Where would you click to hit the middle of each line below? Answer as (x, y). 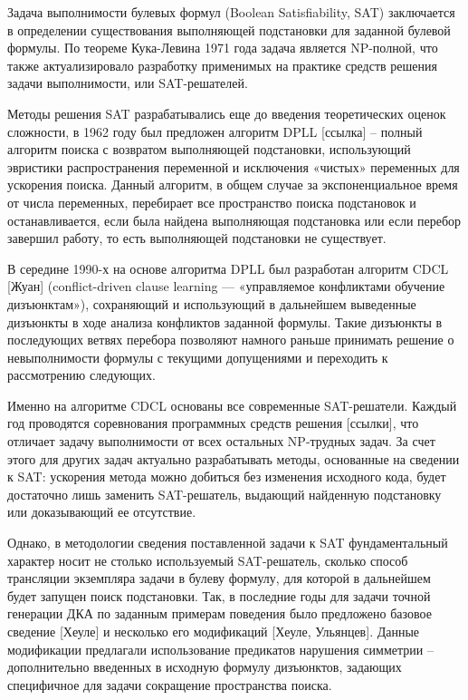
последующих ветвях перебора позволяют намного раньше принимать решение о (231, 340)
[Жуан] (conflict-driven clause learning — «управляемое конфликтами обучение (226, 286)
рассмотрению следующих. (81, 375)
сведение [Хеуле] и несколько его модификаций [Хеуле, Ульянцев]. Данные (214, 631)
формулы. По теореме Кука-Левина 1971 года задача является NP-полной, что (223, 48)
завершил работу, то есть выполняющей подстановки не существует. (197, 238)
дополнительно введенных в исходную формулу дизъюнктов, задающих (205, 667)
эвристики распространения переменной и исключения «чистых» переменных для (234, 166)
